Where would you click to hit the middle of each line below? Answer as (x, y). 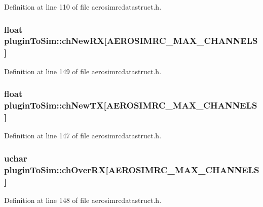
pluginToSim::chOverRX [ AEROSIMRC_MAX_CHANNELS (132, 169)
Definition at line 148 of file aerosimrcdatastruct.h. (83, 200)
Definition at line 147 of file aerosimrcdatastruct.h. (83, 136)
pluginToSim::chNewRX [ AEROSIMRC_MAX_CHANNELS (131, 41)
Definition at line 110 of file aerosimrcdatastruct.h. (83, 7)
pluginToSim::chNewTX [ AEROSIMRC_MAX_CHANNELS (131, 105)
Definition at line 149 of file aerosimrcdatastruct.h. (83, 71)
